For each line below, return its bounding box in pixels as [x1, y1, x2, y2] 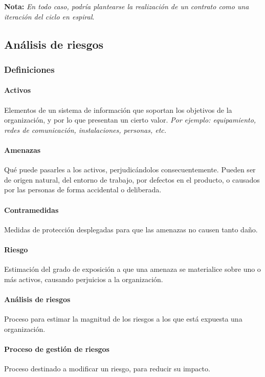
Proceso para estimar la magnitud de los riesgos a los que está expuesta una [4, 313, 242, 324]
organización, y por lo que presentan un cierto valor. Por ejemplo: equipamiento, [4, 114, 256, 125]
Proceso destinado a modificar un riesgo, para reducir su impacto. [4, 363, 210, 374]
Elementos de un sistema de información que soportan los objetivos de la [4, 104, 232, 115]
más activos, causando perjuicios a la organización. [4, 273, 163, 284]
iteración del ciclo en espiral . [4, 11, 95, 22]
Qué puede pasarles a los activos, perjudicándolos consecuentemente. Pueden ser [4, 164, 256, 175]
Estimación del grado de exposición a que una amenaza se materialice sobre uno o [4, 264, 261, 274]
